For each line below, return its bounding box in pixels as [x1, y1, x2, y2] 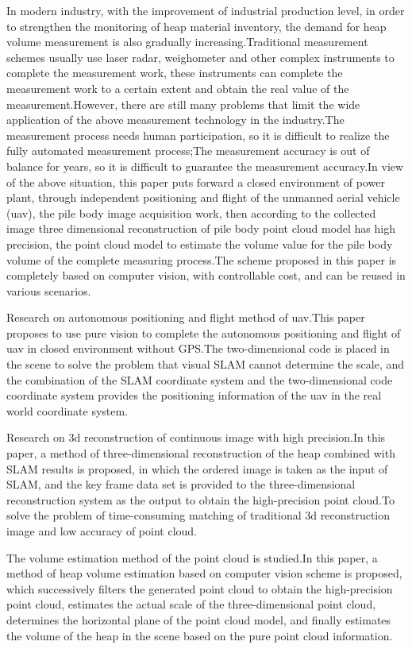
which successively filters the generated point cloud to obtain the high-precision [6, 580, 393, 597]
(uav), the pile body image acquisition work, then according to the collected [6, 204, 376, 221]
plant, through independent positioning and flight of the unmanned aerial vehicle [6, 189, 400, 206]
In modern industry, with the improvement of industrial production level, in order [6, 2, 405, 18]
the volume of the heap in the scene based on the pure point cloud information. [6, 627, 393, 643]
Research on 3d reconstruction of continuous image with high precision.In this [6, 429, 386, 446]
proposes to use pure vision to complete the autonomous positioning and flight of [6, 324, 401, 341]
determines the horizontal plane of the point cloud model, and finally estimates [6, 611, 391, 628]
